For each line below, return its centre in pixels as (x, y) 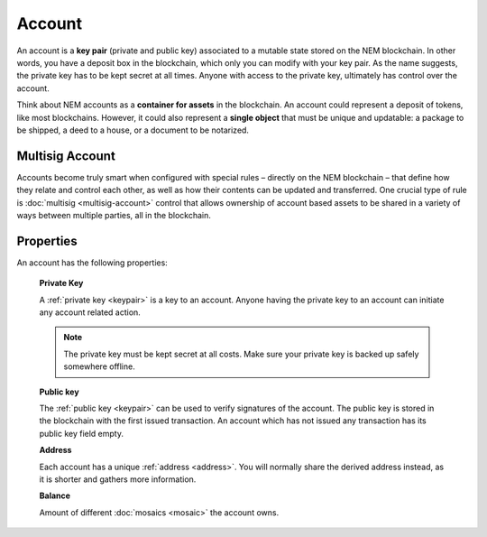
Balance (55, 495)
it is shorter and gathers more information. (118, 479)
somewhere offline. (99, 366)
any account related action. (90, 312)
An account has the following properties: (92, 263)
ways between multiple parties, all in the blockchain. (114, 215)
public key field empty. (81, 433)
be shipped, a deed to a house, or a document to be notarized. (133, 130)
